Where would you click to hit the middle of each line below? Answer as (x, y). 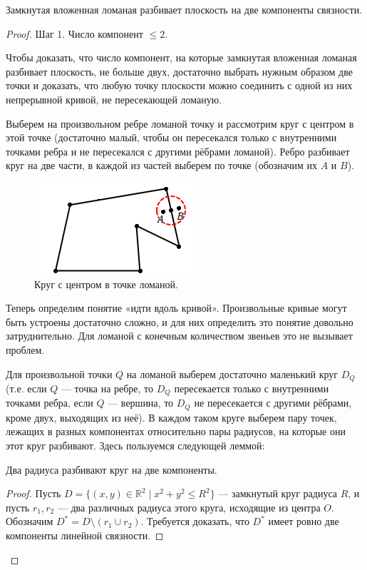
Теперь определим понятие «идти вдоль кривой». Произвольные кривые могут (176, 308)
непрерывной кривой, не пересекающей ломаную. (114, 99)
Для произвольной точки (59, 373)
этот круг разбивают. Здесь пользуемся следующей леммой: (135, 446)
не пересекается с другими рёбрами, (273, 403)
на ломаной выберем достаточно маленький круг (232, 373)
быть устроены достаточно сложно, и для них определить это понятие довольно (180, 321)
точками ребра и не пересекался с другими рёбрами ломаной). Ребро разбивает (178, 151)
